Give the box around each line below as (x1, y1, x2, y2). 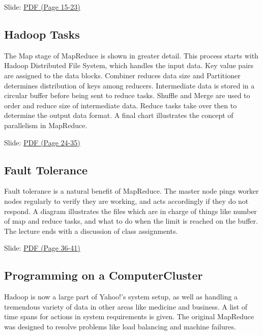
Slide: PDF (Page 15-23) (4, 2, 80, 12)
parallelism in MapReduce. (4, 119, 87, 130)
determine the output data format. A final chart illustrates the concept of (4, 110, 233, 120)
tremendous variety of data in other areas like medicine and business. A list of (4, 301, 248, 312)
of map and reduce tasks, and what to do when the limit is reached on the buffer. (4, 216, 258, 226)
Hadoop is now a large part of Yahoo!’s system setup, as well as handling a (4, 291, 238, 302)
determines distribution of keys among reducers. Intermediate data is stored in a (4, 80, 255, 90)
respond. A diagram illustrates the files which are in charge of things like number (4, 205, 257, 216)
